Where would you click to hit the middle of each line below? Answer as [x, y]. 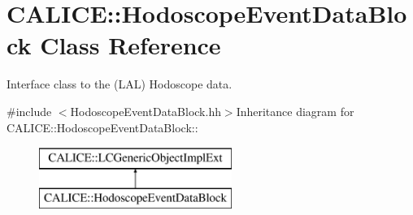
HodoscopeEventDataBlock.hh [146, 111]
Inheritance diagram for [295, 111]
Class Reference [130, 45]
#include [29, 111]
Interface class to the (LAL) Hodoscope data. [120, 84]
